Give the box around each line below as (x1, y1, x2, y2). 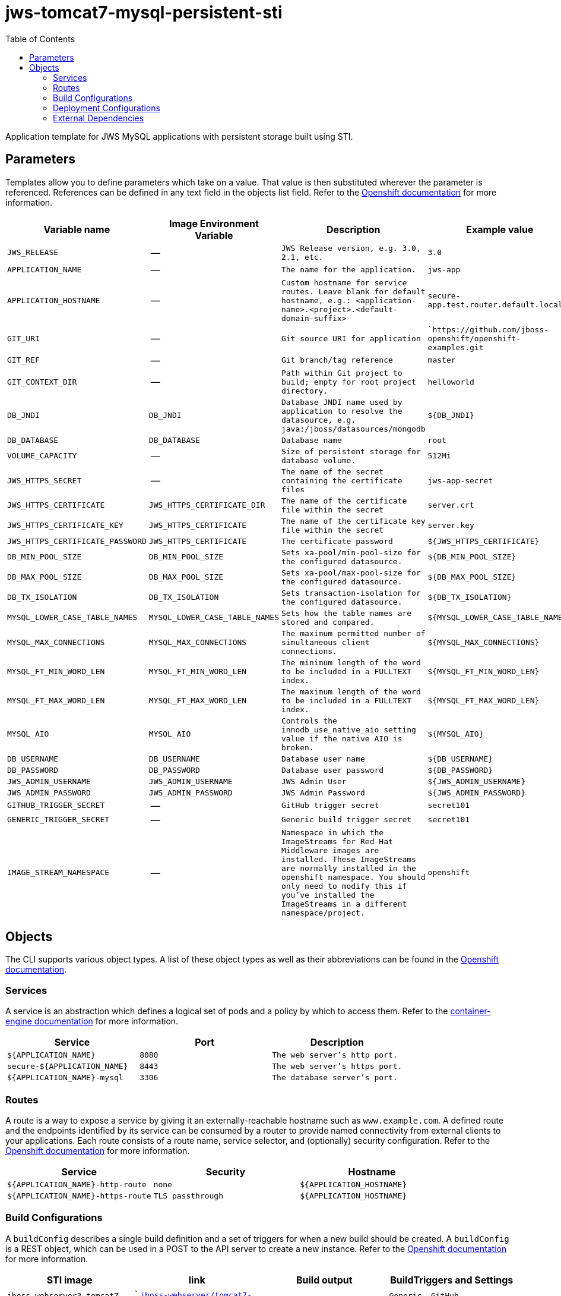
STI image (46, 1273, 93, 1286)
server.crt (427, 501, 474, 510)
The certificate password (281, 536, 393, 546)
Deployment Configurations (53, 102, 160, 113)
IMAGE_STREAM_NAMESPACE (7, 868, 110, 877)
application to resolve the (281, 406, 402, 416)
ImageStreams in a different (281, 899, 407, 908)
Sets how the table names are (281, 608, 412, 618)
